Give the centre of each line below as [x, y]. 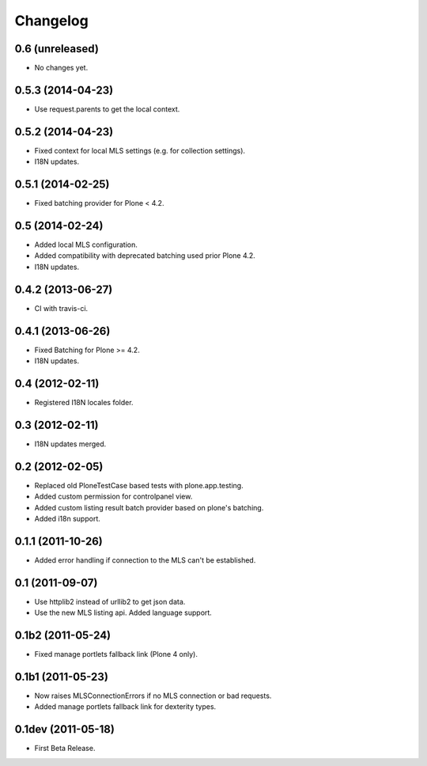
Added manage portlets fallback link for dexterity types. [125, 707]
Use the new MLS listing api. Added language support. [123, 612]
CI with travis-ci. [61, 308]
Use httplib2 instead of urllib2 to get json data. [110, 601]
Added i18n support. [67, 518]
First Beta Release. [65, 749]
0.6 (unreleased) [57, 49]
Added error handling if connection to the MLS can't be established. [145, 560]
